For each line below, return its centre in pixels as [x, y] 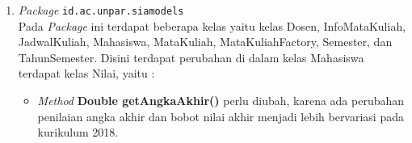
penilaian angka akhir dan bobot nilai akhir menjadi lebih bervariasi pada [221, 116]
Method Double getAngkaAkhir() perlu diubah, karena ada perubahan [221, 101]
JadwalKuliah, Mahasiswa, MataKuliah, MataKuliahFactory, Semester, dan [205, 42]
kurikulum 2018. [78, 132]
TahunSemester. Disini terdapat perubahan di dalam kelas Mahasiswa [191, 57]
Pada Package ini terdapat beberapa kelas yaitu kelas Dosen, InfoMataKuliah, [212, 25]
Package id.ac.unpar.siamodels [101, 10]
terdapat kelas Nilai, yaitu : [86, 73]
